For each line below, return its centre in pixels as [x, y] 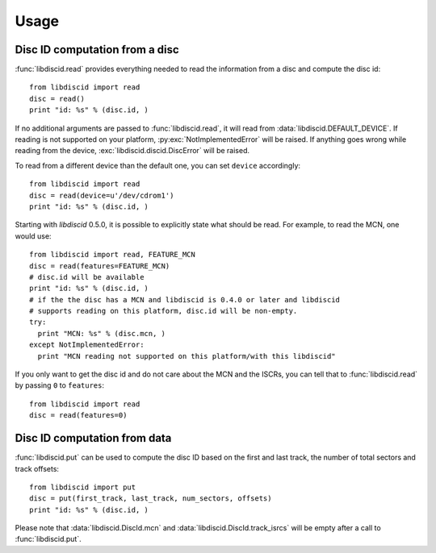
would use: [33, 236]
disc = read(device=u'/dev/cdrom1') [102, 195]
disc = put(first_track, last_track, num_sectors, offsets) [151, 499]
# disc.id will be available [87, 277]
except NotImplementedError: [87, 345]
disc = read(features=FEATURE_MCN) [100, 266]
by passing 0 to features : [60, 385]
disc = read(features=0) [78, 416]
